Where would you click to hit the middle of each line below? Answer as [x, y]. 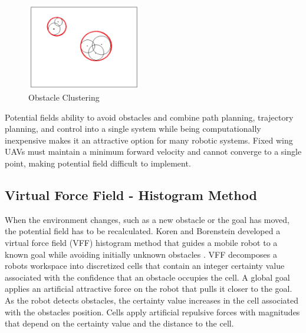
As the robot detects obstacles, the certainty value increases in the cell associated [152, 300]
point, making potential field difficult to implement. [98, 163]
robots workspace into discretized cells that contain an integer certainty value [145, 266]
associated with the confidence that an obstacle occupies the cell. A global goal [147, 277]
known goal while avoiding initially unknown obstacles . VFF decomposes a [141, 254]
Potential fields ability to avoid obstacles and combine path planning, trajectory [149, 117]
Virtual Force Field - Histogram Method [131, 195]
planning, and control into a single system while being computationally [133, 129]
